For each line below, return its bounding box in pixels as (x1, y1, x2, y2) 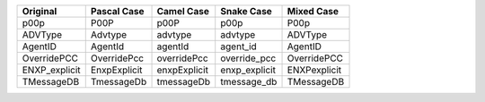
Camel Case (156, 5, 210, 17)
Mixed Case (287, 5, 339, 17)
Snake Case (220, 5, 273, 17)
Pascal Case (90, 5, 145, 17)
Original (22, 5, 57, 17)
